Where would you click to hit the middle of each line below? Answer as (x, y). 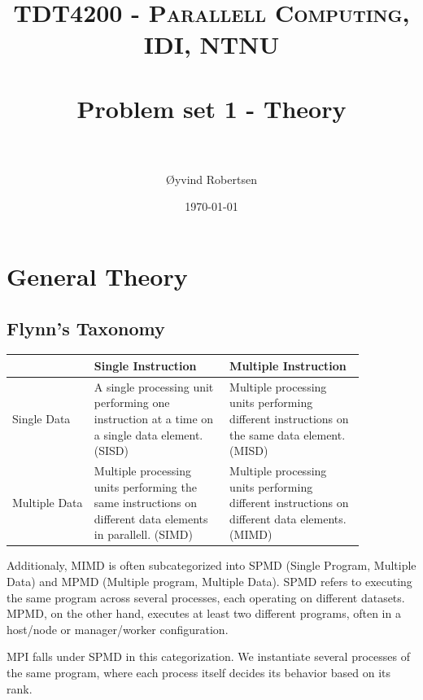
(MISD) (249, 451)
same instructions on (146, 503)
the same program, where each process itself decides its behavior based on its (199, 673)
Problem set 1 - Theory (211, 108)
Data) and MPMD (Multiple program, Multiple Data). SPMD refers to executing (209, 582)
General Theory (97, 276)
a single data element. (148, 434)
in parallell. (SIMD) (144, 534)
